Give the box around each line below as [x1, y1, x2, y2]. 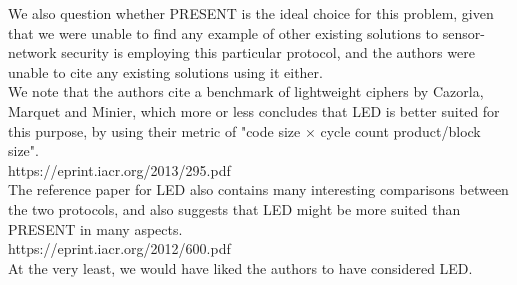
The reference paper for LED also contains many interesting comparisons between [8, 179, 509, 200]
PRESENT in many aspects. [8, 218, 183, 239]
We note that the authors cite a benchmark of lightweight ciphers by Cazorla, [8, 81, 484, 102]
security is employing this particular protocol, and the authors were [61, 42, 475, 63]
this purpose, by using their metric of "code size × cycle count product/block [8, 120, 481, 141]
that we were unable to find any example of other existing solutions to [8, 22, 439, 43]
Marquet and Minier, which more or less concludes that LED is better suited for [8, 100, 500, 121]
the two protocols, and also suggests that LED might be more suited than [8, 198, 461, 219]
